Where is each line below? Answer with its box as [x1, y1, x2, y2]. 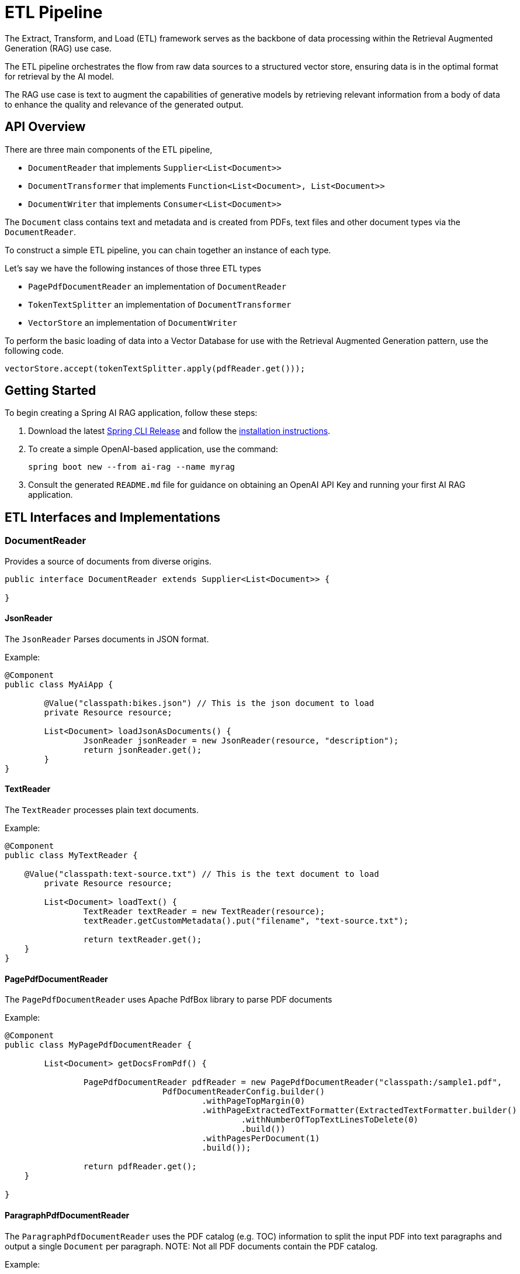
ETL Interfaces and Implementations [5, 509, 221, 525]
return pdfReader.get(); [83, 1162, 197, 1172]
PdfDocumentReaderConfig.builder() [162, 1087, 325, 1097]
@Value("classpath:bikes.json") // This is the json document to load [44, 698, 375, 708]
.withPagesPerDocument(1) [202, 1134, 320, 1144]
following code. [5, 345, 64, 356]
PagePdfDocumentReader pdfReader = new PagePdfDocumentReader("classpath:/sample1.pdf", [83, 1077, 502, 1087]
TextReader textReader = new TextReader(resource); [83, 907, 325, 917]
